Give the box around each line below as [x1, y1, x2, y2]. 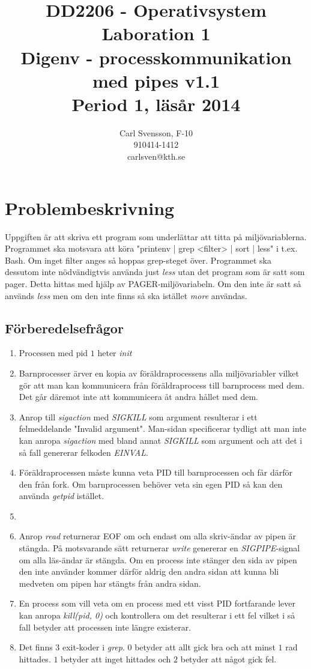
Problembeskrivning [5, 195, 175, 220]
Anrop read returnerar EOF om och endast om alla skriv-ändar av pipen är [19, 530, 297, 542]
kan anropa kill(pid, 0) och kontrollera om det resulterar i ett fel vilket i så [19, 609, 295, 622]
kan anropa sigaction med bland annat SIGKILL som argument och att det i [19, 434, 303, 446]
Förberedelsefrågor [5, 318, 124, 337]
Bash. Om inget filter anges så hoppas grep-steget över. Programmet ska [5, 253, 271, 266]
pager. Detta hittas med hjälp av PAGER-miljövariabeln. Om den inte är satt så [5, 277, 301, 289]
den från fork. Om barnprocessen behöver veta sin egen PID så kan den [19, 477, 283, 490]
